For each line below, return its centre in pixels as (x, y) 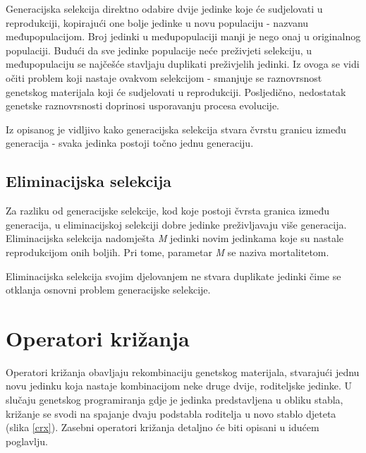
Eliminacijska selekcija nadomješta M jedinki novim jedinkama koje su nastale (175, 238)
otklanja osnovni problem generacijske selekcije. (108, 290)
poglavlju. (27, 441)
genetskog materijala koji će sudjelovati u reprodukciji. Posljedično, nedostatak (176, 91)
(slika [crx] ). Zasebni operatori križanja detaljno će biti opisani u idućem (163, 427)
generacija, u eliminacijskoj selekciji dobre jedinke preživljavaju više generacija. (176, 224)
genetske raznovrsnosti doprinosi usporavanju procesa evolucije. (143, 105)
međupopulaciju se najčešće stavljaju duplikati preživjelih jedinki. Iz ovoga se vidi (183, 64)
